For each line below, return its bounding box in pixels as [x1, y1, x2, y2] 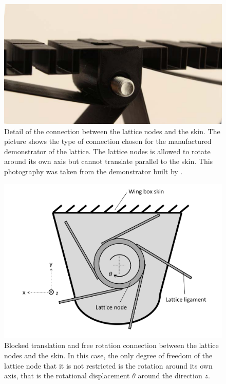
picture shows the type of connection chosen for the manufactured [4, 136, 212, 147]
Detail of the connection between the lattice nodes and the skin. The [4, 125, 220, 136]
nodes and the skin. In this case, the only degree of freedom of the [4, 350, 213, 360]
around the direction [138, 370, 202, 381]
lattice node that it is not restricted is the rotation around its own [4, 360, 213, 371]
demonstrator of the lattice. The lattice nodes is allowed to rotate [4, 145, 211, 156]
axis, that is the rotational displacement [4, 370, 130, 381]
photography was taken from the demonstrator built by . [4, 166, 183, 177]
